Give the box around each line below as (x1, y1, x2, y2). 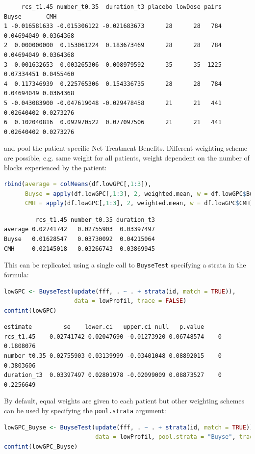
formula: (4, 269, 29, 279)
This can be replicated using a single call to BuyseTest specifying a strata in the (4, 260, 246, 270)
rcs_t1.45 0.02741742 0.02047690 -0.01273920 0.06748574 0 (4, 333, 222, 340)
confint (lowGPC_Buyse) (4, 443, 78, 450)
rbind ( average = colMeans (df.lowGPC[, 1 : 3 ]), (4, 181, 152, 188)
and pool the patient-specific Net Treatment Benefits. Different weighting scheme (4, 143, 248, 153)
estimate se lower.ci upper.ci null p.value (4, 323, 204, 331)
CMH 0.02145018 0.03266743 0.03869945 (4, 245, 155, 252)
